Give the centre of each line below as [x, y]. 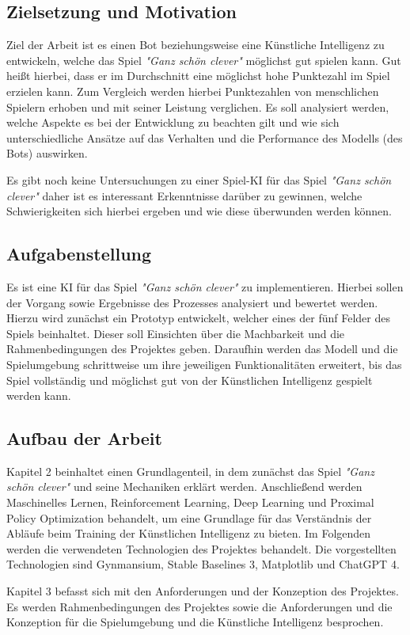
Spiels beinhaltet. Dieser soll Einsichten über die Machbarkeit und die [176, 333]
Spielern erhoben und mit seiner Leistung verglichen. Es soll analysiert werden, [198, 106]
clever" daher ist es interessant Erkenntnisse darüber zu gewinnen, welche [184, 195]
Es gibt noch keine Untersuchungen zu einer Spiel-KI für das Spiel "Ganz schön [199, 179]
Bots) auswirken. [47, 153]
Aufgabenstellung [79, 254]
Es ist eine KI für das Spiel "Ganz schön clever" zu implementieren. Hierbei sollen [205, 286]
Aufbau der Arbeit [84, 438]
